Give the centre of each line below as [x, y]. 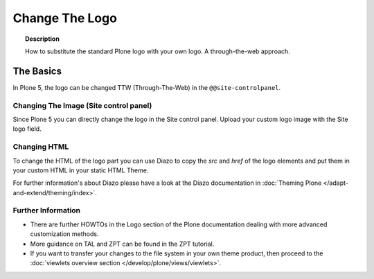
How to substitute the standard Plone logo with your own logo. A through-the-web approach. [158, 51]
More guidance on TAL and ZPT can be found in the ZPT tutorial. [122, 244]
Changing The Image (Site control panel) [82, 105]
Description [43, 39]
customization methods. [64, 234]
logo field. [27, 129]
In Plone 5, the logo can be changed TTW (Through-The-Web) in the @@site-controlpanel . [147, 87]
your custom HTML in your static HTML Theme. [81, 170]
